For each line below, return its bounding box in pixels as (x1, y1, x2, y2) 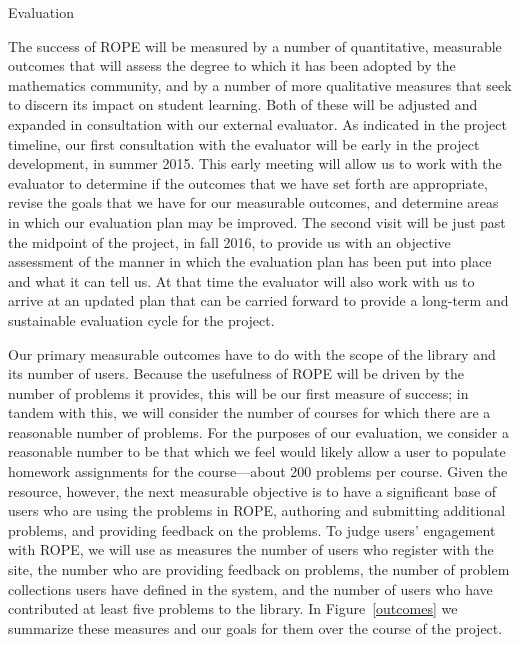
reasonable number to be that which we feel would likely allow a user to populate (8, 441, 506, 462)
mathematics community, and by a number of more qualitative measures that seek (8, 74, 512, 95)
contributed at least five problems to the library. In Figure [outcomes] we (8, 598, 458, 619)
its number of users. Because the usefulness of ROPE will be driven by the (8, 363, 465, 384)
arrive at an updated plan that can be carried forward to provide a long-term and (8, 290, 509, 311)
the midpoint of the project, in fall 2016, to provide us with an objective (8, 231, 451, 252)
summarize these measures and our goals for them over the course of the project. (8, 617, 503, 638)
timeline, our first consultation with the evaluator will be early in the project (8, 133, 480, 154)
